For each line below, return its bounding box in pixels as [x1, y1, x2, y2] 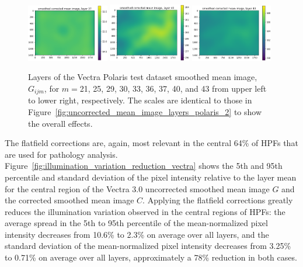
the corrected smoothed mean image [5, 194, 134, 206]
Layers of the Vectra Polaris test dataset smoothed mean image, [28, 71, 257, 83]
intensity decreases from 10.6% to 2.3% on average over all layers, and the [5, 228, 269, 240]
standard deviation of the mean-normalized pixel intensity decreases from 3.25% [5, 240, 291, 252]
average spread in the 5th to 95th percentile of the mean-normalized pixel [5, 217, 268, 229]
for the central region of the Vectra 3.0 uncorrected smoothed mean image [5, 182, 270, 195]
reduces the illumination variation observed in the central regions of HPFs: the [5, 205, 285, 217]
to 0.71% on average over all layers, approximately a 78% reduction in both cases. [5, 251, 297, 263]
